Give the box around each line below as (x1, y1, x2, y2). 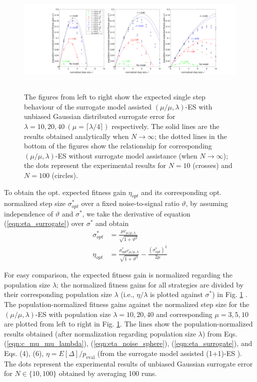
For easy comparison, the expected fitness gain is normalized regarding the (4, 269, 232, 280)
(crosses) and (192, 160, 232, 170)
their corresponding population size (4, 289, 112, 299)
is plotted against (149, 289, 203, 299)
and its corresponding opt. (141, 186, 222, 197)
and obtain (95, 218, 129, 228)
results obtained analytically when (24, 130, 129, 141)
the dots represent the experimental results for (24, 160, 166, 170)
